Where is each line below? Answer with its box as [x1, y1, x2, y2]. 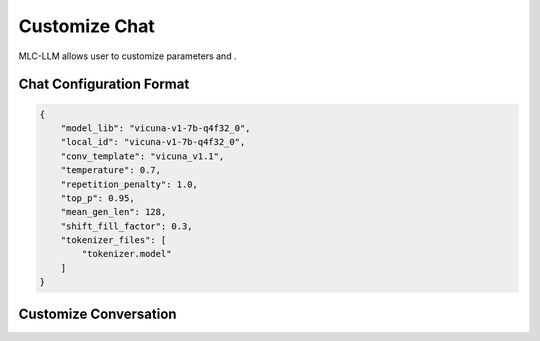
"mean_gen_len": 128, [60, 206, 167, 218]
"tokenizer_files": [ [60, 235, 167, 246]
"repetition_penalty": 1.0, [60, 178, 199, 190]
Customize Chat [18, 15, 155, 37]
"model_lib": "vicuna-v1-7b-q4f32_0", [60, 122, 251, 134]
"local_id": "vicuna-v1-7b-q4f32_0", [60, 136, 246, 148]
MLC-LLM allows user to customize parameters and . [18, 50, 237, 62]
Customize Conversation [18, 305, 177, 322]
